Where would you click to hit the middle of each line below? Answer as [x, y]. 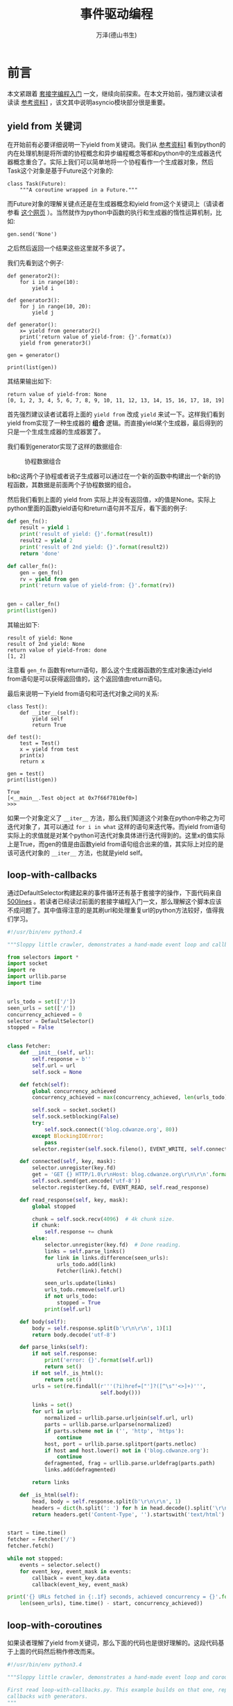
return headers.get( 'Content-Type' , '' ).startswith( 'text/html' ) [129, 1515]
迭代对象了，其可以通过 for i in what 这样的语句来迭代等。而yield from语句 [116, 827]
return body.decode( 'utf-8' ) [74, 1335]
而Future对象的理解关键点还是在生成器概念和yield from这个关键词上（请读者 [116, 203]
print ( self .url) [68, 1309]
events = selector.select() [60, 1565]
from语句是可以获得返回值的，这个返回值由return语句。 [86, 679]
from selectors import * [43, 957]
